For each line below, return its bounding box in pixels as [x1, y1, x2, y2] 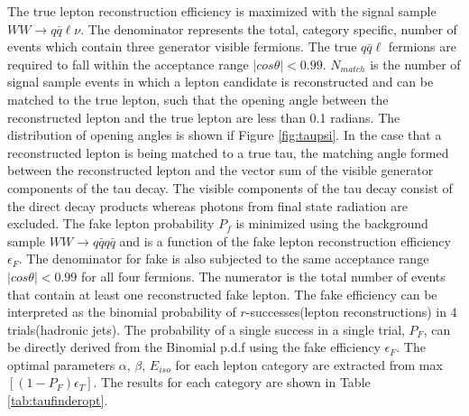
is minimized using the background [235, 214, 428, 233]
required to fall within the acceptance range [7, 54, 249, 73]
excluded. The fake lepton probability [7, 214, 215, 233]
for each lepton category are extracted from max [175, 355, 443, 374]
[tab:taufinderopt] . [7, 391, 108, 410]
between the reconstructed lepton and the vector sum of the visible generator [7, 161, 434, 180]
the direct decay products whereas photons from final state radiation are [7, 196, 408, 215]
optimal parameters [7, 355, 115, 374]
